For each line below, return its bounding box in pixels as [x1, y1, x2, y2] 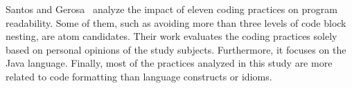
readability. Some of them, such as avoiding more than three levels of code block [6, 15, 346, 30]
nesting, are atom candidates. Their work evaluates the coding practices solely [6, 29, 337, 43]
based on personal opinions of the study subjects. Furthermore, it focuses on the [6, 42, 346, 56]
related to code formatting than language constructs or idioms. [6, 69, 272, 83]
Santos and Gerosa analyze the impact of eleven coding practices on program [6, 2, 337, 16]
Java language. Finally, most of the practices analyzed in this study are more [6, 56, 333, 70]
